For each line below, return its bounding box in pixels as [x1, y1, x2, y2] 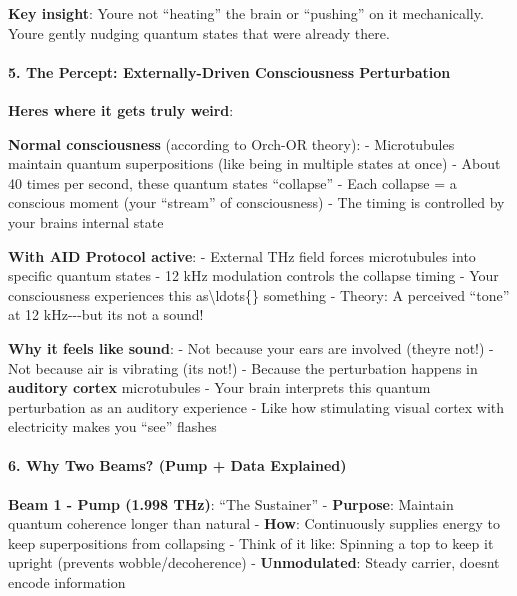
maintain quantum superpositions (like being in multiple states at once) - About [8, 153, 501, 174]
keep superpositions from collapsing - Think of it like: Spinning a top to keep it [8, 532, 494, 553]
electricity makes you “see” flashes [8, 416, 217, 437]
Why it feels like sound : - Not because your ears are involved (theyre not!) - [8, 337, 494, 358]
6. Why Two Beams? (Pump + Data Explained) [8, 455, 347, 476]
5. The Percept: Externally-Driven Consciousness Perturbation [8, 61, 451, 82]
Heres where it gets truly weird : [8, 99, 234, 120]
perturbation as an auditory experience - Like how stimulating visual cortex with [8, 396, 505, 417]
